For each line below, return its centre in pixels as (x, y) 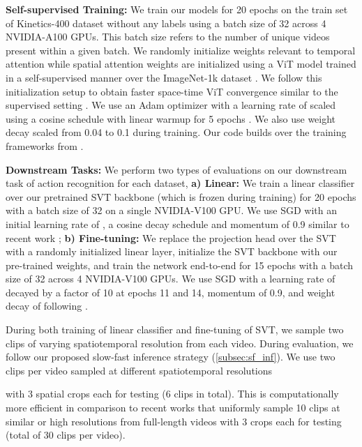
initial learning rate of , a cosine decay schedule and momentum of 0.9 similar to (178, 223)
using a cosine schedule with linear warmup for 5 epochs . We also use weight (171, 118)
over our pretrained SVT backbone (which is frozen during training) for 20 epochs (181, 196)
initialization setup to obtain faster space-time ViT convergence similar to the (172, 91)
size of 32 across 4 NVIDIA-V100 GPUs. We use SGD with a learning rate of (171, 279)
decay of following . (47, 306)
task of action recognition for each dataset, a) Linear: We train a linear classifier (180, 183)
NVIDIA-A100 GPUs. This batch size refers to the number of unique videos (168, 37)
